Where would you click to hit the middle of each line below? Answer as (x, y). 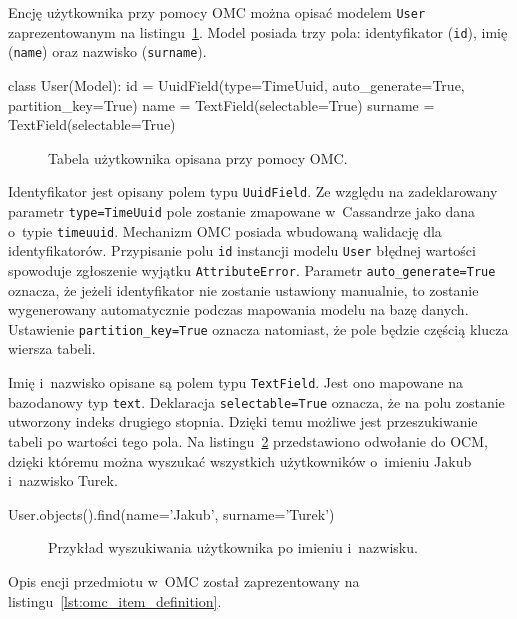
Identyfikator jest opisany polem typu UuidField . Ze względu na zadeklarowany (253, 191)
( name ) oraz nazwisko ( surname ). (107, 51)
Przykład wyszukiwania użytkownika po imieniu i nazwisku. (233, 547)
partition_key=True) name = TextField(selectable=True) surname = (221, 104)
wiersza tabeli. (52, 348)
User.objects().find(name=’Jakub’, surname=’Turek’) (171, 513)
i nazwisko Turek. (63, 480)
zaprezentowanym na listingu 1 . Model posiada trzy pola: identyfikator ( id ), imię (258, 31)
